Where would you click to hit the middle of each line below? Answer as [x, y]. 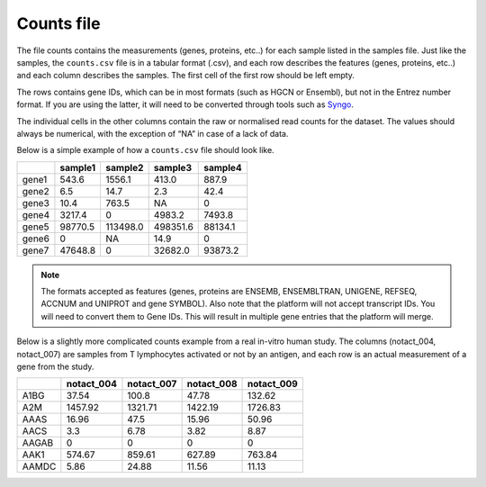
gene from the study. [55, 367]
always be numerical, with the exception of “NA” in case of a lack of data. [153, 133]
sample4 [223, 167]
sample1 [78, 167]
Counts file [58, 23]
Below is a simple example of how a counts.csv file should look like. [145, 150]
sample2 [125, 167]
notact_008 [212, 384]
